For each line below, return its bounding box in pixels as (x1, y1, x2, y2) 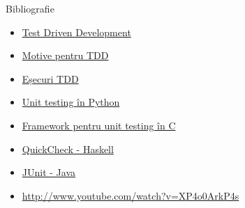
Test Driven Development (22, 24, 131, 39)
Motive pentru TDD (22, 48, 109, 63)
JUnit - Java (22, 165, 76, 179)
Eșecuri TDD (22, 71, 79, 86)
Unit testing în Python (22, 95, 120, 109)
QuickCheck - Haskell (22, 141, 114, 156)
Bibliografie (6, 1, 54, 15)
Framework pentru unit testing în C (22, 118, 176, 132)
